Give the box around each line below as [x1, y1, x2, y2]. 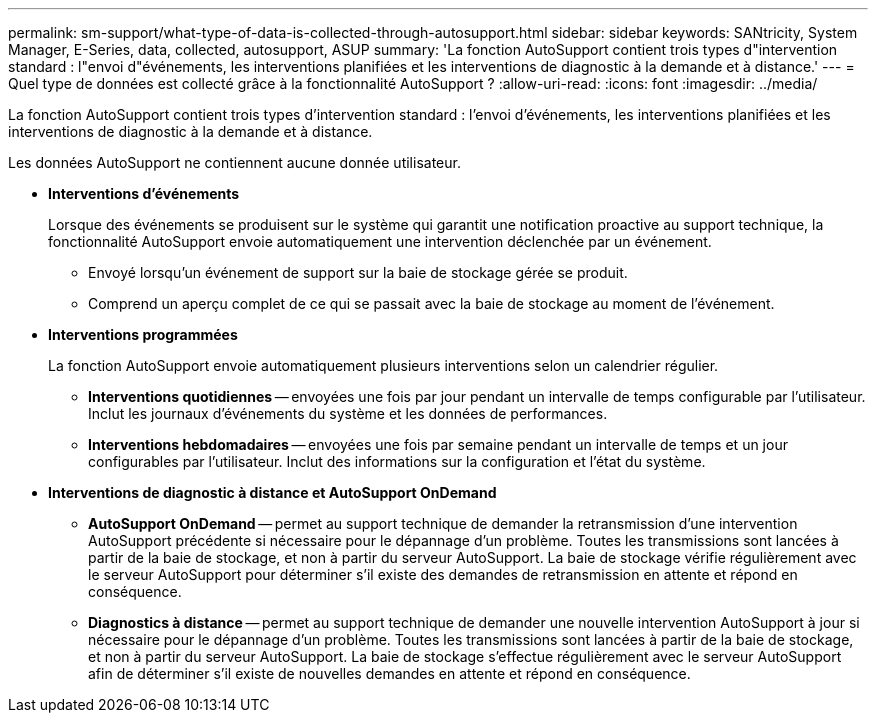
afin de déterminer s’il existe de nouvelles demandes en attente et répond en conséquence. [88, 665, 691, 682]
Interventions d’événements [48, 185, 240, 202]
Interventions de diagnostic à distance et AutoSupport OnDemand [48, 484, 497, 501]
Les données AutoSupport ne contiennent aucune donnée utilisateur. [8, 154, 461, 171]
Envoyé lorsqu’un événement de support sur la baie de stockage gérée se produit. [88, 264, 628, 281]
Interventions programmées [48, 326, 238, 343]
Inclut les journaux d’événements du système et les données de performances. [88, 405, 608, 422]
